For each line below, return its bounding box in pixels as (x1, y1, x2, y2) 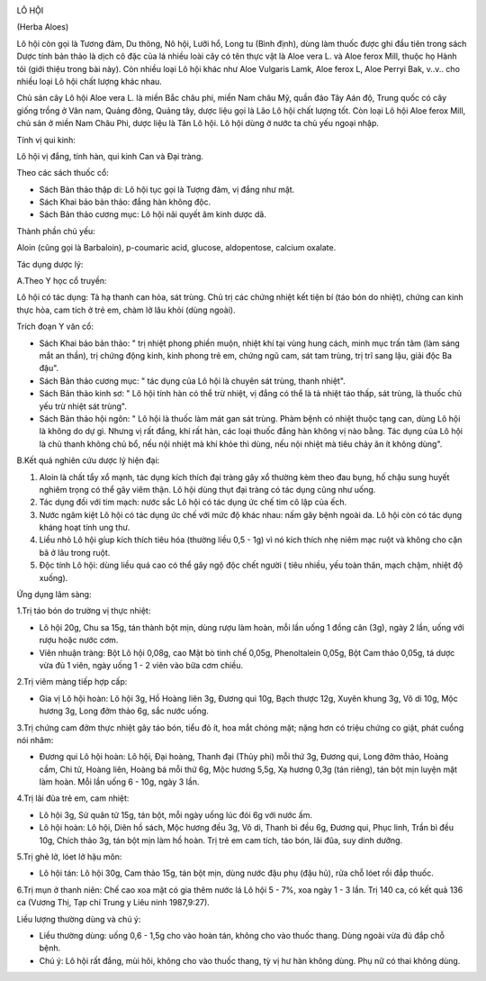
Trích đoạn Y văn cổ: (16, 321, 94, 332)
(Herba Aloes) (16, 22, 69, 32)
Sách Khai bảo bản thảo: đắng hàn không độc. (39, 196, 211, 207)
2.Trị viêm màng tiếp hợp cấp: (16, 677, 128, 687)
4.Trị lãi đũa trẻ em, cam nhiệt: (16, 793, 130, 804)
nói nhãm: (16, 734, 54, 745)
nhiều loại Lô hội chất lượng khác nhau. (16, 76, 162, 86)
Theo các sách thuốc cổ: (16, 168, 110, 178)
